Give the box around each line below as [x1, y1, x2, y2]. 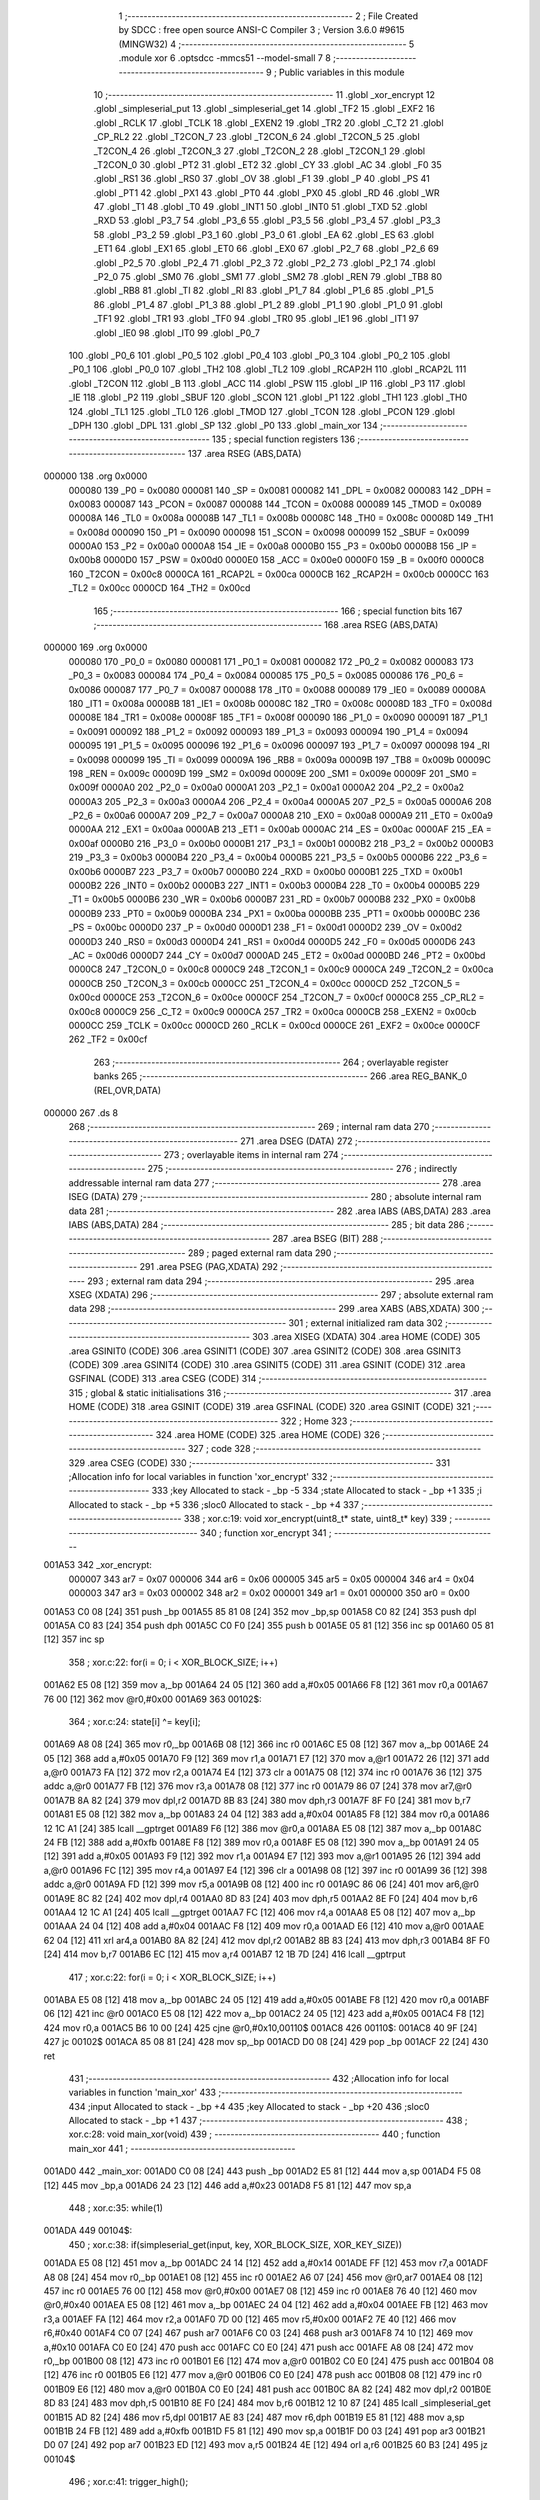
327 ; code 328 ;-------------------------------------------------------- [187, 1443, 482, 1455]
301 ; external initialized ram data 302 [288, 1316, 444, 1329]
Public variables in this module [278, 66, 405, 78]
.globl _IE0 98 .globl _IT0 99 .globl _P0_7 [93, 326, 260, 339]
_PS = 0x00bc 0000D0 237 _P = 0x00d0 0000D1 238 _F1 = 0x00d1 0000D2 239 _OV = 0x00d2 [68, 921, 463, 934]
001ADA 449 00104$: [43, 2225, 133, 2237]
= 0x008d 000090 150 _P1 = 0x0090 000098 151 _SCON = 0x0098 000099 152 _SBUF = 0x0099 [68, 526, 470, 538]
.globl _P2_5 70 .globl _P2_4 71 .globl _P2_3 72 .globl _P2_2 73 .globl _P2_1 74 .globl [93, 256, 436, 269]
